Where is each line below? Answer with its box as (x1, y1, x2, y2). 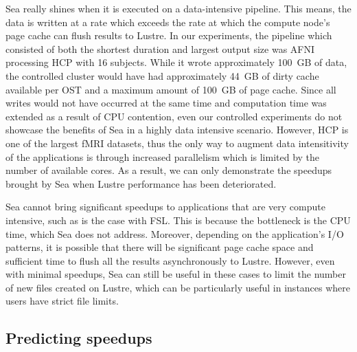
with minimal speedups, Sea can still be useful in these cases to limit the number (5, 267, 346, 281)
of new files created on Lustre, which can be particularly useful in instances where (5, 280, 351, 294)
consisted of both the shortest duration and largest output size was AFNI (5, 41, 315, 56)
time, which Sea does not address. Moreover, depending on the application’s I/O (5, 226, 344, 241)
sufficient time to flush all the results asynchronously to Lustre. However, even (5, 253, 335, 267)
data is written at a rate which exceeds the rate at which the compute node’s (5, 14, 330, 29)
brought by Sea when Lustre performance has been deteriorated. (5, 176, 277, 190)
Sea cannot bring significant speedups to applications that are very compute (5, 199, 325, 214)
